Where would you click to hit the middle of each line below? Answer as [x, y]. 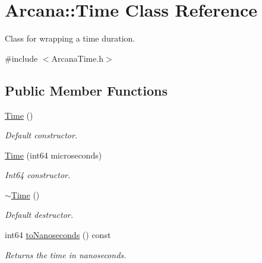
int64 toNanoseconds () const [58, 235]
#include [21, 58]
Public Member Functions [86, 90]
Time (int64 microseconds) [53, 155]
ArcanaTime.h [78, 58]
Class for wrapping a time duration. [70, 38]
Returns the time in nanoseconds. [66, 254]
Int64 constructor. [38, 175]
